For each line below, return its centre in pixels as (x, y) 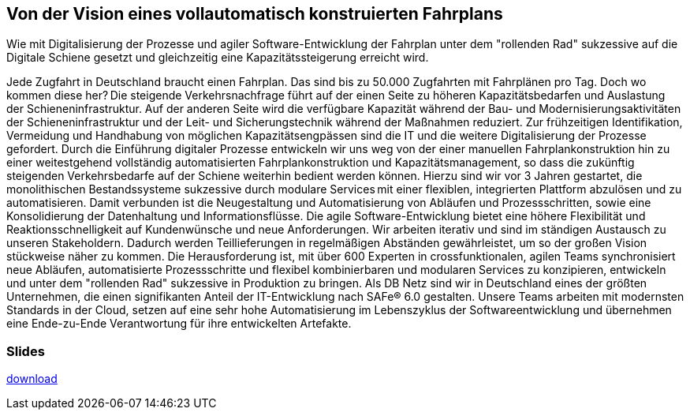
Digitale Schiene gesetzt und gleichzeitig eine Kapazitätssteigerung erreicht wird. (218, 58)
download (32, 379)
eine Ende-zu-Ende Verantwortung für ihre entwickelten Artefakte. (179, 324)
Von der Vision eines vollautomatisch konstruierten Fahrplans (255, 14)
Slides (26, 351)
